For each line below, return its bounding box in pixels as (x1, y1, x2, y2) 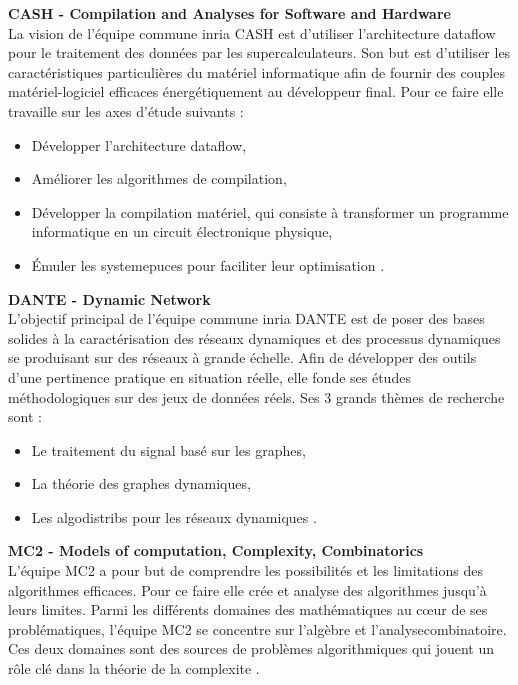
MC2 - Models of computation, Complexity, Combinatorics (8, 540, 424, 561)
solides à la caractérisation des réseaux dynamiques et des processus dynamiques (8, 327, 501, 348)
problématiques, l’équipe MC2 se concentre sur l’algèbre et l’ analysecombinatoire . (8, 618, 507, 639)
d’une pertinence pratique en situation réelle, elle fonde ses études (8, 366, 411, 387)
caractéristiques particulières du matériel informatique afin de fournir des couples (8, 61, 505, 82)
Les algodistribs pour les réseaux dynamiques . (31, 506, 317, 527)
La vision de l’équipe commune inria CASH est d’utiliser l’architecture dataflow (8, 22, 496, 43)
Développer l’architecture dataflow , (31, 134, 247, 155)
